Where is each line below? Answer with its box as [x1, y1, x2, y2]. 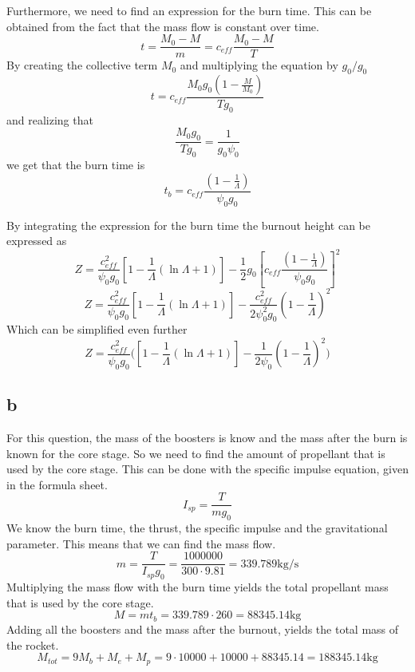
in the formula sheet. [6, 476, 108, 492]
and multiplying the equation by [180, 57, 338, 73]
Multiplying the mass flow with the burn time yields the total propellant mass [6, 579, 389, 595]
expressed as [6, 232, 67, 249]
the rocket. [6, 636, 59, 653]
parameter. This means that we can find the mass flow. [6, 535, 276, 551]
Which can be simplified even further [6, 321, 188, 338]
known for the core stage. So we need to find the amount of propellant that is [6, 445, 385, 461]
